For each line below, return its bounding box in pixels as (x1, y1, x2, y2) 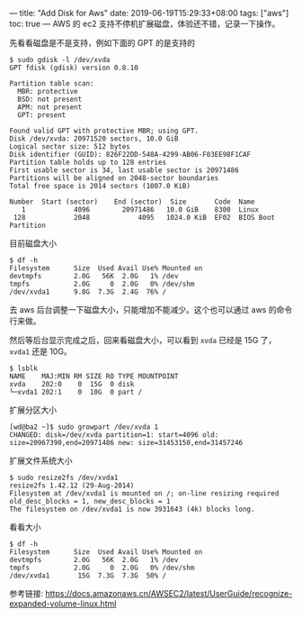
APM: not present (17, 103, 83, 112)
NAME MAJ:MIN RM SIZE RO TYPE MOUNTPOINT (9, 372, 179, 381)
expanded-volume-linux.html (9, 598, 117, 609)
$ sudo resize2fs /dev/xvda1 (9, 473, 119, 482)
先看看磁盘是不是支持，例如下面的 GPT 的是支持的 (9, 38, 196, 48)
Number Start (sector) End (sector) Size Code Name (9, 197, 255, 206)
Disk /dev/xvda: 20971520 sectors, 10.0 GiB (9, 134, 179, 143)
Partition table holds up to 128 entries (9, 158, 167, 167)
